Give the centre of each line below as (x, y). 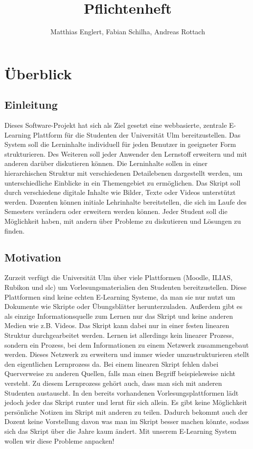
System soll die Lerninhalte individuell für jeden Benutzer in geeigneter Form (120, 144)
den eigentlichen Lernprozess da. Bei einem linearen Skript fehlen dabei (112, 364)
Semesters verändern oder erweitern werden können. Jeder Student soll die (116, 211)
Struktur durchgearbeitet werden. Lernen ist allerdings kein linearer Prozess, (119, 335)
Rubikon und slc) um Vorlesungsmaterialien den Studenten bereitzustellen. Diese (126, 287)
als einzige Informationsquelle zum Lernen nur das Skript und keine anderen (119, 316)
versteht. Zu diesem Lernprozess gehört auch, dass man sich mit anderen (113, 383)
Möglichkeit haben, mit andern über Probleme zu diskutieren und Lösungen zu (123, 221)
